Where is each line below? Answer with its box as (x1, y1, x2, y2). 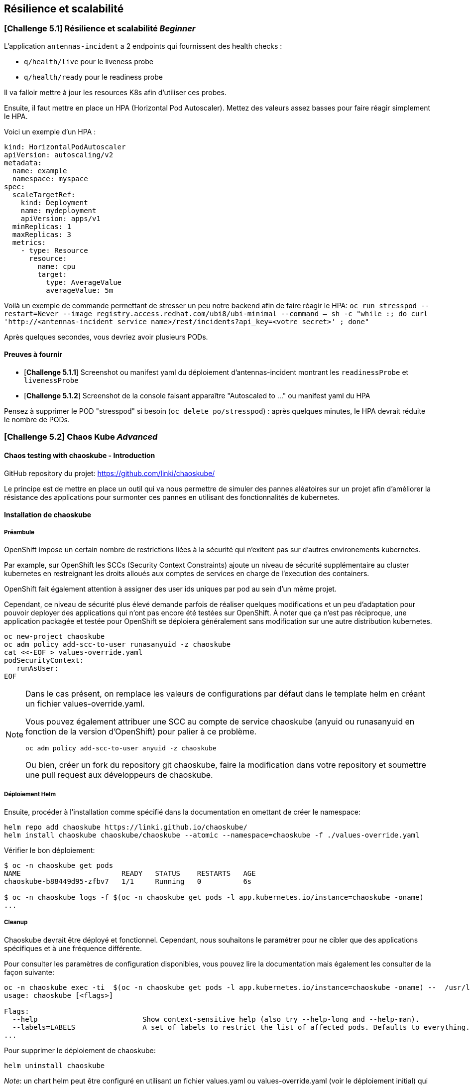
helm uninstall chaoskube (4, 1061, 105, 1070)
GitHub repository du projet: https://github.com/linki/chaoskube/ (4, 469, 215, 478)
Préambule (4, 528, 34, 536)
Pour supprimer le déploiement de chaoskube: (4, 1046, 156, 1055)
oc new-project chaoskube (4, 632, 105, 640)
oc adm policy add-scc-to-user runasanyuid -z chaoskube (4, 640, 231, 648)
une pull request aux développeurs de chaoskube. (25, 770, 213, 780)
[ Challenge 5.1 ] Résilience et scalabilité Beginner (4, 23, 196, 34)
